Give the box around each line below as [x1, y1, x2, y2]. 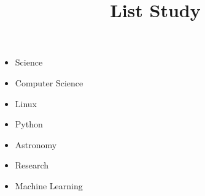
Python [15, 118, 43, 130]
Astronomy [15, 138, 57, 151]
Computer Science [15, 76, 83, 89]
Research [15, 159, 49, 171]
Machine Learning [15, 179, 83, 192]
